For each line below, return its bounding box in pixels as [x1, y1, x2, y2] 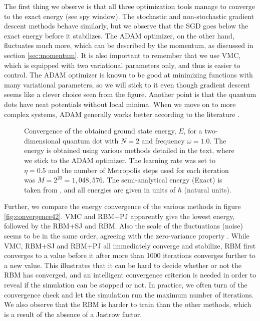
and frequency [141, 135, 185, 145]
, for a [183, 125, 202, 136]
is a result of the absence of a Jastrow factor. [4, 308, 142, 319]
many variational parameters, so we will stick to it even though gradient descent [4, 79, 250, 89]
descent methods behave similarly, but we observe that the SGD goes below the [4, 20, 248, 31]
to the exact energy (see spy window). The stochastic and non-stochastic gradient [4, 10, 254, 21]
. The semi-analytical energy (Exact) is [102, 174, 222, 185]
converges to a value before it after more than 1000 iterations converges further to [4, 250, 255, 260]
